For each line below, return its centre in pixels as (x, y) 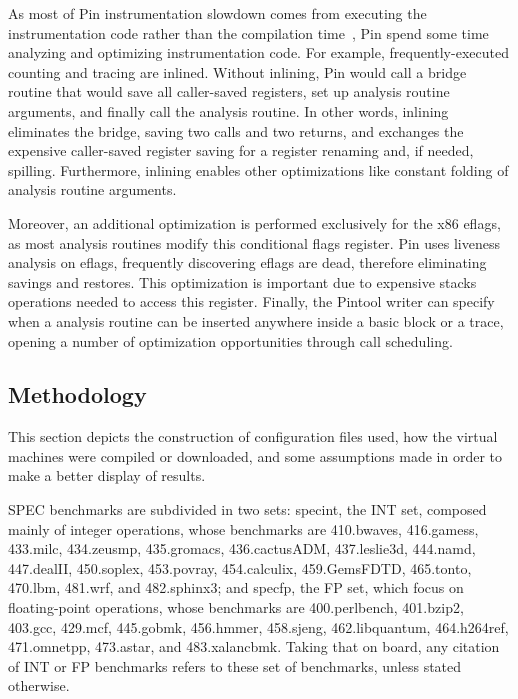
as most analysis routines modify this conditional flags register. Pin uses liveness (254, 242)
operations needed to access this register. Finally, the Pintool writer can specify (251, 301)
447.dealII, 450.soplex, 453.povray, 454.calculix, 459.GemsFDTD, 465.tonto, (240, 567)
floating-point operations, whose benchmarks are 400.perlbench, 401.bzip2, (236, 607)
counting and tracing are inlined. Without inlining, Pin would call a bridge (237, 71)
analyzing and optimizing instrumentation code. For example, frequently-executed (258, 52)
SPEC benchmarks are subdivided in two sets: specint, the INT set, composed (247, 509)
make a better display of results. (107, 475)
